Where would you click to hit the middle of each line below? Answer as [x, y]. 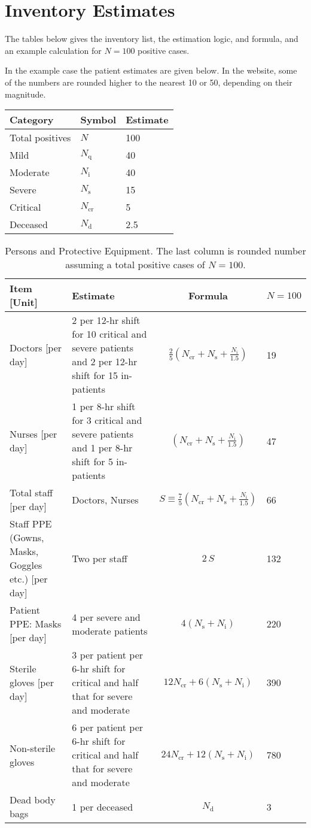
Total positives [40, 138]
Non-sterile [33, 748]
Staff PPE [31, 524]
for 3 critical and [107, 420]
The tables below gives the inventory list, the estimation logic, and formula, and [152, 39]
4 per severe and [106, 617]
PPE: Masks [36, 624]
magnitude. [25, 94]
